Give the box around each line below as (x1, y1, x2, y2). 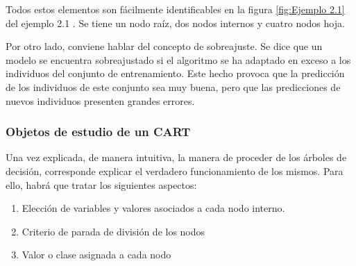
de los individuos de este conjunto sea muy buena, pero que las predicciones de (6, 79, 341, 94)
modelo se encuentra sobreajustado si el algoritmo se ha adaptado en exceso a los (6, 52, 351, 67)
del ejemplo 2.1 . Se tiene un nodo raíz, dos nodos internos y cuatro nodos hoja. (6, 15, 345, 30)
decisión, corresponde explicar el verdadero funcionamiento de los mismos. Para (6, 163, 344, 178)
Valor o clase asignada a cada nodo (22, 247, 171, 262)
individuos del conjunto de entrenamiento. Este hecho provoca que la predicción (6, 66, 345, 81)
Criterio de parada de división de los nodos (22, 224, 205, 238)
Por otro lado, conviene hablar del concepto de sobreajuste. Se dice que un (6, 39, 323, 53)
